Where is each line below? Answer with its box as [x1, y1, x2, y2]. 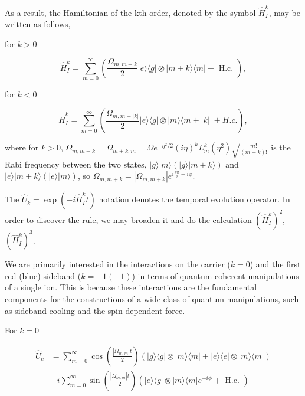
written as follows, [5, 18, 71, 30]
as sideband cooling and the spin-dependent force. [5, 304, 185, 316]
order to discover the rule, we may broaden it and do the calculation [5, 213, 252, 225]
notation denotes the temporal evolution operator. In [99, 193, 290, 205]
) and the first [250, 258, 301, 270]
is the [271, 141, 291, 153]
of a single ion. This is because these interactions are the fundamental [5, 281, 257, 293]
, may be [268, 6, 300, 18]
